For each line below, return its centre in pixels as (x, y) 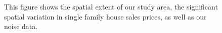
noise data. (21, 26)
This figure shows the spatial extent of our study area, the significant (111, 6)
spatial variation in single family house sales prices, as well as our (105, 16)
